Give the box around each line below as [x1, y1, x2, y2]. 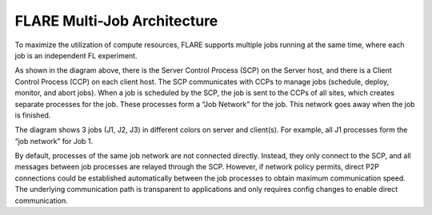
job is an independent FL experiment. [14, 50, 138, 60]
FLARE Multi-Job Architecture [14, 12, 218, 30]
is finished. [14, 110, 51, 120]
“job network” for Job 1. [14, 136, 94, 145]
